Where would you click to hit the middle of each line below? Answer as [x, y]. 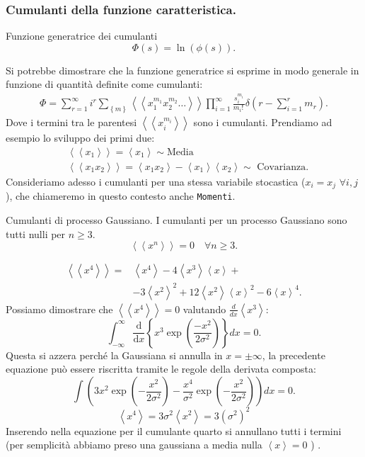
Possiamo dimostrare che [59, 309]
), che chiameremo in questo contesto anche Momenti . [121, 196]
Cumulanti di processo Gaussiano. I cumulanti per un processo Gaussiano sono [176, 220]
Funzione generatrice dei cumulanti [82, 36]
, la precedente [294, 355]
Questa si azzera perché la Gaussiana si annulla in [114, 355]
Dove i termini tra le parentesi [71, 122]
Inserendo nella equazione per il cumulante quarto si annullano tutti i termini [174, 430]
